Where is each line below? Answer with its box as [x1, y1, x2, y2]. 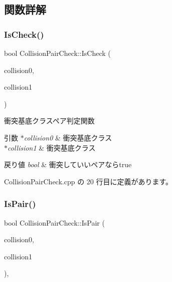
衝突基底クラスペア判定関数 [4, 115, 95, 126]
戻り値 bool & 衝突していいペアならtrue [4, 159, 132, 170]
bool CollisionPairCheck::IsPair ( [4, 217, 105, 228]
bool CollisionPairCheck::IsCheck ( [4, 48, 111, 58]
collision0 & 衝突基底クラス [24, 132, 112, 143]
